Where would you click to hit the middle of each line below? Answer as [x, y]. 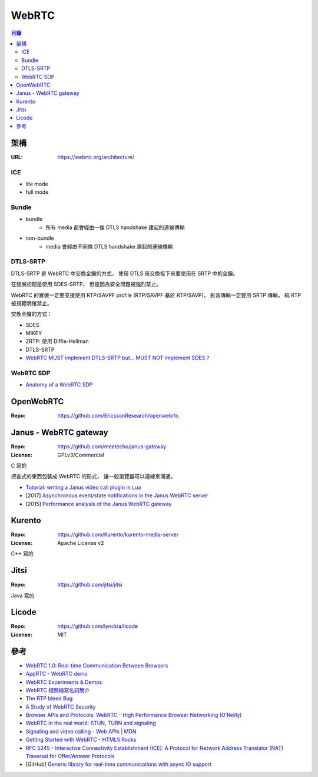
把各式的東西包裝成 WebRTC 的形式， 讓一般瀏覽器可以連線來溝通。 [93, 477]
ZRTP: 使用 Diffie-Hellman [57, 341]
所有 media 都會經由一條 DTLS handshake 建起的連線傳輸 [115, 227]
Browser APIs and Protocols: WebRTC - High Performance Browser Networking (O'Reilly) [134, 715]
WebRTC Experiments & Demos [64, 682]
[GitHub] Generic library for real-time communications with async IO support [119, 764]
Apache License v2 [81, 543]
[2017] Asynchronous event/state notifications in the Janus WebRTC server [117, 495]
